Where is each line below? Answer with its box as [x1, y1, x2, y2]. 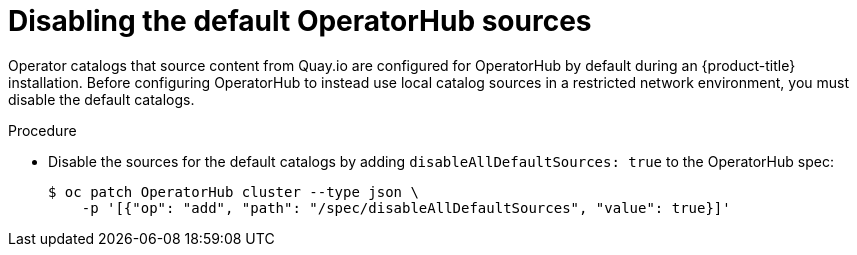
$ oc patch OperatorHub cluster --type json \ [48, 183, 419, 200]
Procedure [8, 121, 77, 139]
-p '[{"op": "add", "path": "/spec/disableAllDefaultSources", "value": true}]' [81, 199, 731, 216]
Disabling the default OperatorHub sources [8, 4, 592, 38]
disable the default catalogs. [8, 90, 195, 108]
